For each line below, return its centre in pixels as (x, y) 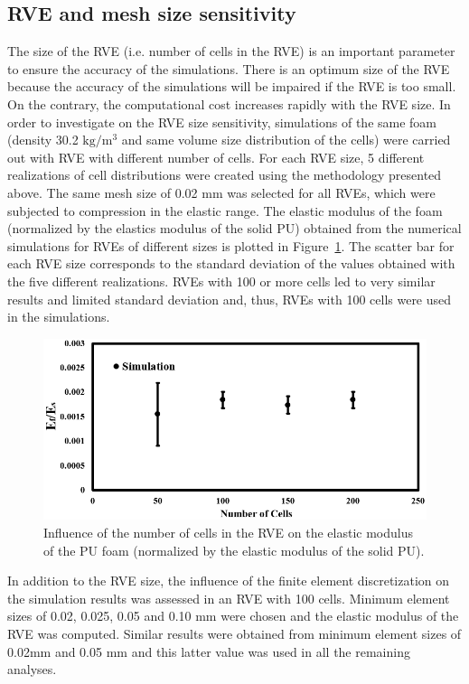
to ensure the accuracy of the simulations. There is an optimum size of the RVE (229, 68)
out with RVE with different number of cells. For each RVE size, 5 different (216, 157)
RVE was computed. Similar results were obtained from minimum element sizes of (234, 633)
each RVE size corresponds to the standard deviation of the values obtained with (231, 263)
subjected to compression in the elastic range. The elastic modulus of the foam (225, 210)
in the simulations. (59, 317)
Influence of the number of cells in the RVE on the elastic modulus (228, 533)
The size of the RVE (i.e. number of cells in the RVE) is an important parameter (231, 51)
